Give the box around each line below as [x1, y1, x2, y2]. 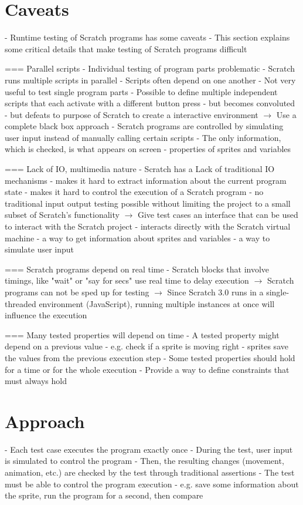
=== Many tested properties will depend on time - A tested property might [5, 328, 280, 341]
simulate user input [5, 243, 74, 255]
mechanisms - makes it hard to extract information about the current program [5, 174, 287, 186]
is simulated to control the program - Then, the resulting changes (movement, [5, 455, 284, 467]
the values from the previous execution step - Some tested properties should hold [5, 351, 295, 363]
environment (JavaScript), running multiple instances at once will [39, 297, 275, 309]
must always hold [5, 375, 67, 387]
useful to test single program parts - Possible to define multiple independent [5, 85, 278, 97]
